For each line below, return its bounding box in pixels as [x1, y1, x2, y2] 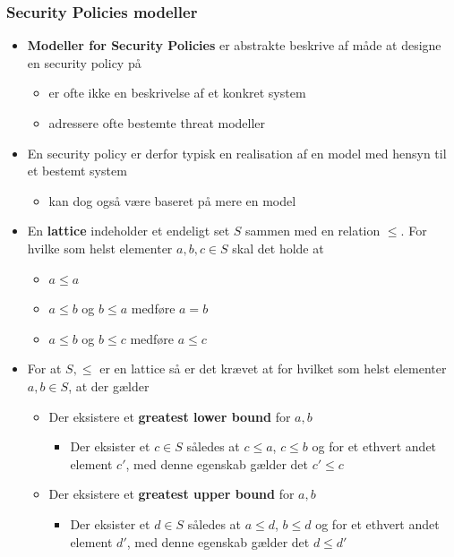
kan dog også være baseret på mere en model [48, 191, 296, 210]
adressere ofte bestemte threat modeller [48, 114, 266, 132]
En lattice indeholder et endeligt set [27, 221, 230, 240]
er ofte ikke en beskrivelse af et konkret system [48, 83, 306, 102]
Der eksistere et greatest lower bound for [48, 407, 291, 425]
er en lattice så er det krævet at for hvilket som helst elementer [99, 359, 447, 378]
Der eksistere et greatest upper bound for [48, 484, 295, 503]
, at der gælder [68, 376, 150, 395]
